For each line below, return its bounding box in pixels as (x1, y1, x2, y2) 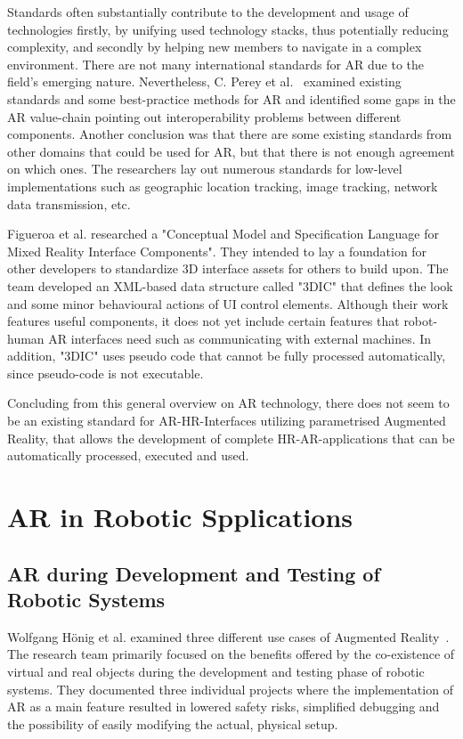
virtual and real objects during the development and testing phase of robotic (7, 662, 425, 680)
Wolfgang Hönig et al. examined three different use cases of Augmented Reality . (7, 627, 450, 646)
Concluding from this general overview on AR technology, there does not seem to (7, 394, 450, 412)
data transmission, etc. (7, 194, 131, 213)
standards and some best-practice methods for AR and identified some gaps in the (7, 89, 456, 108)
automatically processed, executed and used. (7, 446, 249, 465)
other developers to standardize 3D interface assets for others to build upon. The (7, 259, 449, 278)
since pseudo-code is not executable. (7, 363, 204, 382)
